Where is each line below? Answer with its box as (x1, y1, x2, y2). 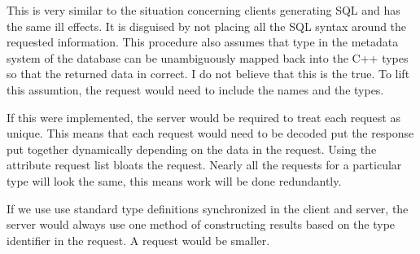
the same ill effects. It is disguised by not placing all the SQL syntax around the (7, 17, 407, 34)
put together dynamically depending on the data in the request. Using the (7, 140, 377, 157)
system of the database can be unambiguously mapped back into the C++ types (7, 49, 409, 66)
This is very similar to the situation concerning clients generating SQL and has (7, 2, 400, 18)
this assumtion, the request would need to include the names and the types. (7, 81, 384, 98)
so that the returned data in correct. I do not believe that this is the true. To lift (7, 65, 410, 82)
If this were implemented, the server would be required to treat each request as (7, 108, 400, 125)
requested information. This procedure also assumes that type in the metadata (7, 33, 399, 50)
